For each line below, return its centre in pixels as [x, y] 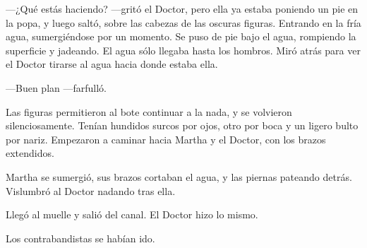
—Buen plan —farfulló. [56, 87]
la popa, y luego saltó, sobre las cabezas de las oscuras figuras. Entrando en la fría [183, 22]
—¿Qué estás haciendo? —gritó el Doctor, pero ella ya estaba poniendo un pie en [182, 8]
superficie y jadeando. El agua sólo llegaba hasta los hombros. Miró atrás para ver [183, 50]
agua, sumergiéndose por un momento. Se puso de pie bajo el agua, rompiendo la [181, 36]
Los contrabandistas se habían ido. [80, 238]
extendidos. [30, 153]
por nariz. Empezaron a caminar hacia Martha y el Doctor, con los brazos [166, 139]
